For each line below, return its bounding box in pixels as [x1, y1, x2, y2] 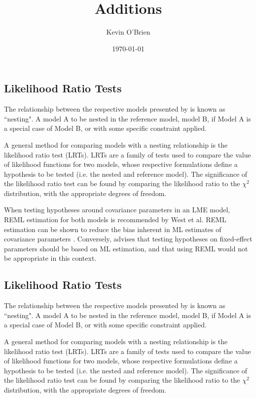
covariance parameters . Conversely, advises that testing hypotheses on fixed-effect [4, 234, 253, 244]
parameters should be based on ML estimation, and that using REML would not [4, 243, 248, 253]
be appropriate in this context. [4, 253, 97, 263]
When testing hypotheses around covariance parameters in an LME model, [4, 204, 230, 215]
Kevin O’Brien [106, 27, 150, 37]
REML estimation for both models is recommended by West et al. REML [4, 214, 226, 225]
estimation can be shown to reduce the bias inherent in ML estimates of [4, 224, 221, 234]
